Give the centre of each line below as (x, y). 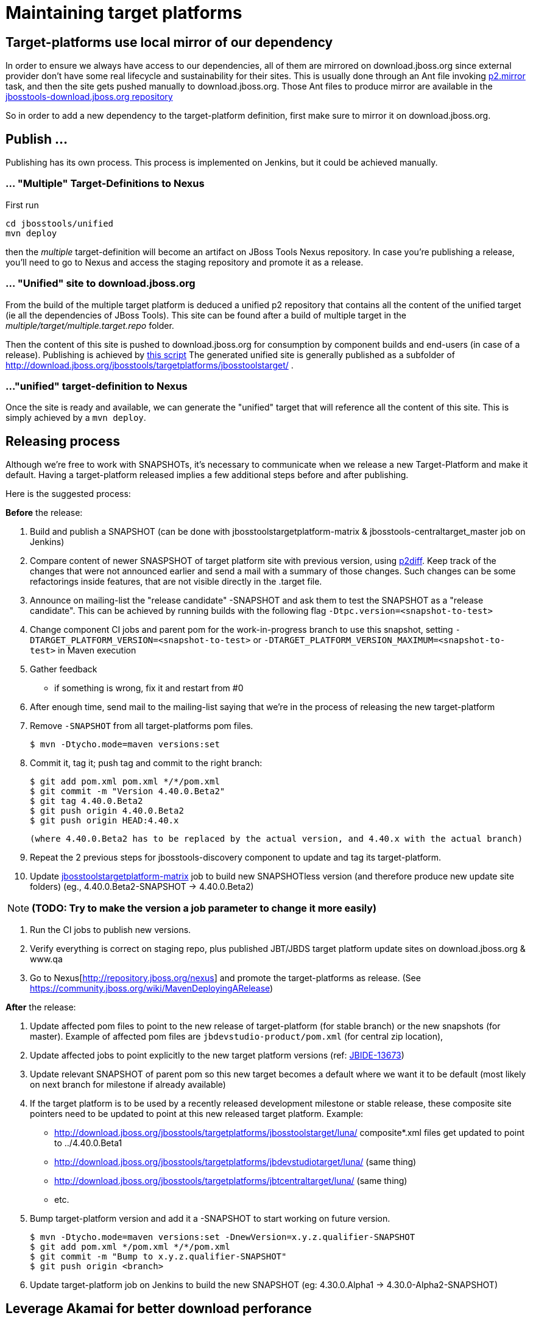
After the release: (41, 1007)
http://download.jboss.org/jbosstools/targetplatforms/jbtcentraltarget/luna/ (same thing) (231, 1181)
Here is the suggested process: (68, 494)
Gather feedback (64, 669)
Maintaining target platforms (124, 13)
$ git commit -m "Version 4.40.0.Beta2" (128, 791)
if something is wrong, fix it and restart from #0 (149, 688)
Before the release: (44, 513)
